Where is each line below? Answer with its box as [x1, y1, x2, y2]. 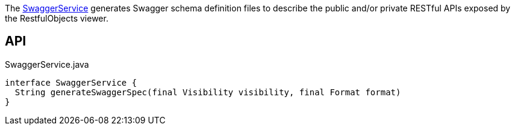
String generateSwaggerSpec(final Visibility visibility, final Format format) [14, 87, 401, 97]
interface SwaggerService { [5, 77, 137, 87]
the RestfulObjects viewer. [5, 13, 108, 23]
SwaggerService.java [5, 59, 89, 69]
